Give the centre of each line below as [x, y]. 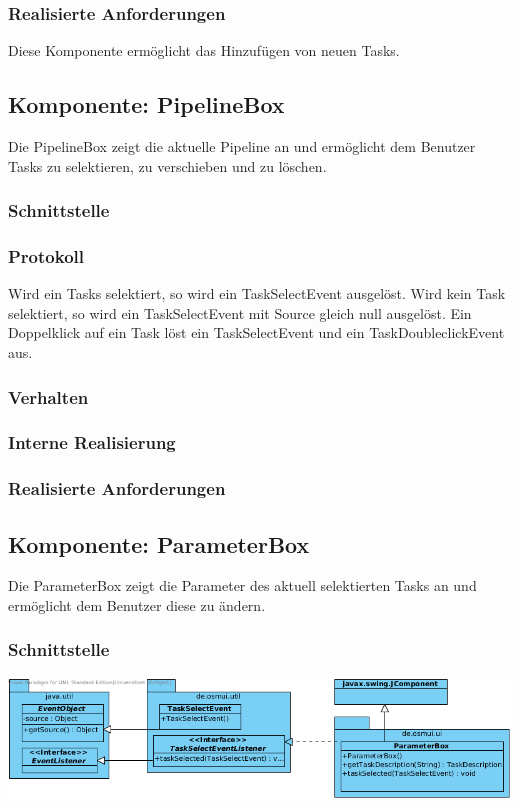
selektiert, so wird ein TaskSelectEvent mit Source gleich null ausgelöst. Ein [240, 312]
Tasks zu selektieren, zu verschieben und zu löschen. [167, 165]
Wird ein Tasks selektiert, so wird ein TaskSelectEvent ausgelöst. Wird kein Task [257, 293]
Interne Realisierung [92, 442]
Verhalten [48, 396]
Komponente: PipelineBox [146, 104]
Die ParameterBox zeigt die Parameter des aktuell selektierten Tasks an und [242, 585]
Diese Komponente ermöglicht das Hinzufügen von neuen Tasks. [204, 50]
